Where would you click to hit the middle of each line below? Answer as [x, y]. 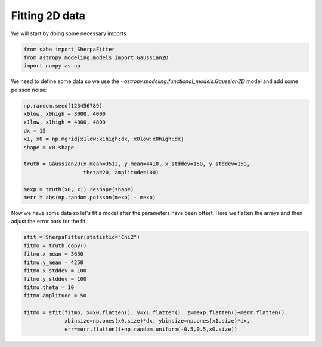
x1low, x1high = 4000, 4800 [64, 122]
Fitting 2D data [48, 16]
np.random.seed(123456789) [63, 105]
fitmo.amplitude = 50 [55, 296]
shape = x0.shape [49, 147]
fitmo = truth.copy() [55, 245]
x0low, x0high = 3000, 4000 [64, 114]
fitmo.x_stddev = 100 [55, 271]
